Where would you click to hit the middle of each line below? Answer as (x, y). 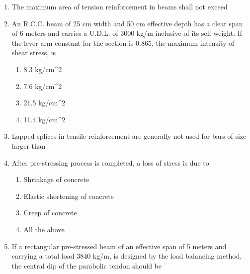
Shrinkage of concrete (56, 179)
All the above (44, 229)
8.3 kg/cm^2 (43, 69)
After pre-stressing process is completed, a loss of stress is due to (110, 162)
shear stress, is (34, 52)
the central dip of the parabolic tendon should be (86, 265)
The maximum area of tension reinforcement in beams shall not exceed (120, 6)
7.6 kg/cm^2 (43, 86)
